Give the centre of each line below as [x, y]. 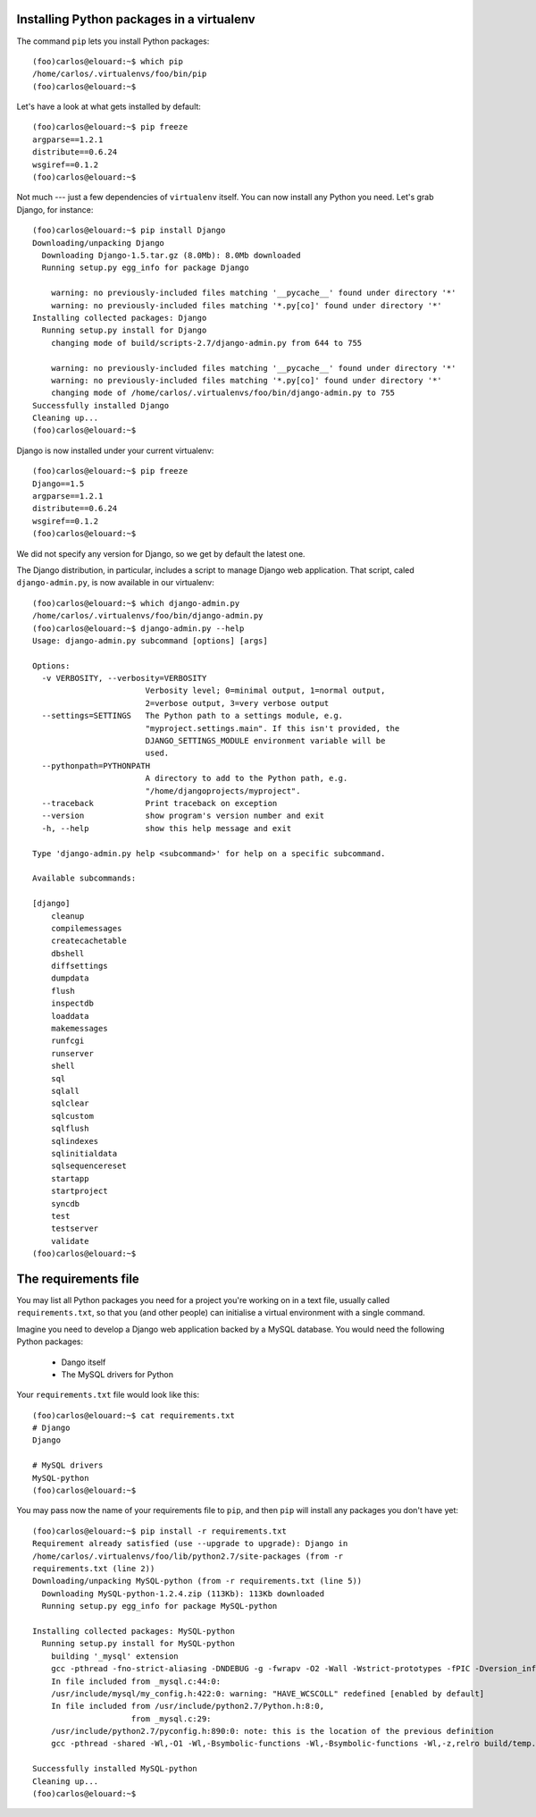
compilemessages [86, 928]
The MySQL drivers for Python [117, 1374]
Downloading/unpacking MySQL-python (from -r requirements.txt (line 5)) [197, 1581]
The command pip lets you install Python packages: [113, 41]
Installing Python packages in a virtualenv [136, 19]
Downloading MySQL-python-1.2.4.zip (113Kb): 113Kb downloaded [183, 1594]
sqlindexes [75, 1141]
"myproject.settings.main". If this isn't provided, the [272, 728]
